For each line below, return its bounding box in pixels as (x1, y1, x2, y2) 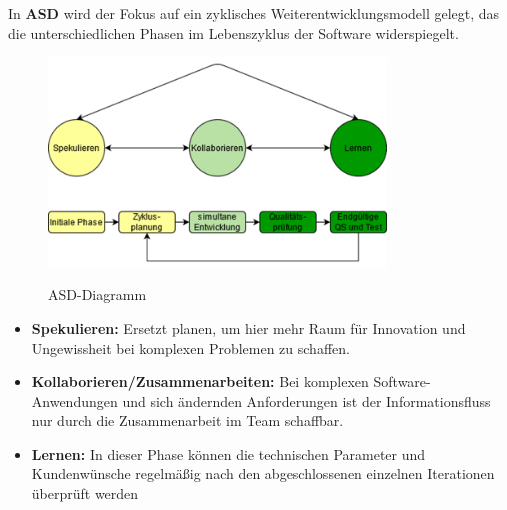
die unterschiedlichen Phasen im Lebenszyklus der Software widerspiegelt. (8, 22, 459, 43)
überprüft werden (31, 483, 139, 504)
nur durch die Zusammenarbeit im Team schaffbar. (31, 410, 344, 431)
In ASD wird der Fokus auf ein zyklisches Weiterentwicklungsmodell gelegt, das (8, 3, 500, 23)
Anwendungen (31, 390, 118, 411)
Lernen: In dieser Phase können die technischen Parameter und (31, 443, 426, 464)
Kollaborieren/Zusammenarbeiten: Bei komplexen (31, 371, 369, 392)
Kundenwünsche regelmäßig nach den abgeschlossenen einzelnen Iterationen (31, 463, 495, 484)
